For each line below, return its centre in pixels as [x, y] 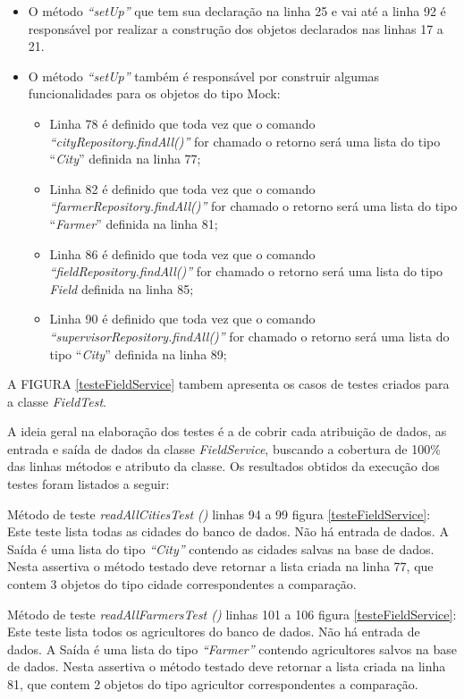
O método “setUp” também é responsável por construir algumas [204, 76]
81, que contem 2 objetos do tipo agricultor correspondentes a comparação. [213, 684]
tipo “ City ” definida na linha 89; [138, 354]
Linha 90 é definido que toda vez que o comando [182, 319]
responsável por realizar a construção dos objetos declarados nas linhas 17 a [236, 28]
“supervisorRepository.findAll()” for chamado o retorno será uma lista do [249, 336]
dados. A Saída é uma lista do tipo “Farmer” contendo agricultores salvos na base [232, 648]
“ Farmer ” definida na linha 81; [134, 223]
